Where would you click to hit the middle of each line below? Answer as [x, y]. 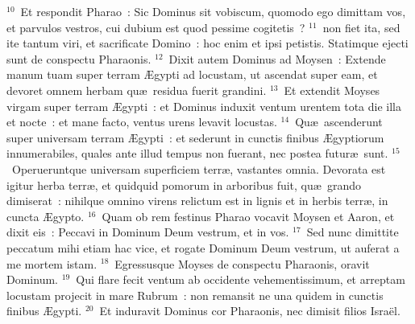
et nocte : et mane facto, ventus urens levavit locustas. [142, 122]
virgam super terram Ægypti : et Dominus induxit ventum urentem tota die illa [204, 106]
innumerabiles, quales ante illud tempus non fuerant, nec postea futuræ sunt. [197, 153]
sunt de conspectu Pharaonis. [79, 58]
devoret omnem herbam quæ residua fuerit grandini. [137, 90]
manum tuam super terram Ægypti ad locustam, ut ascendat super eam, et [192, 74]
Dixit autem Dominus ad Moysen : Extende [277, 58]
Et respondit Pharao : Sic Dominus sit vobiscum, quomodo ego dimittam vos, [213, 11]
